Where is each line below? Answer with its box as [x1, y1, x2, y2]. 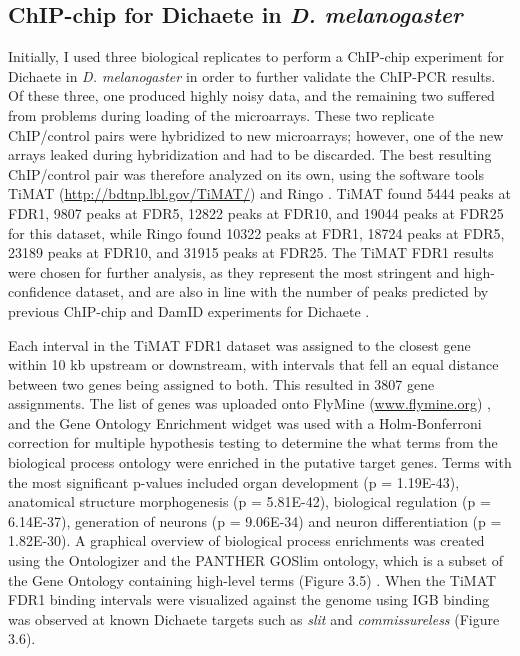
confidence [8, 281, 71, 302]
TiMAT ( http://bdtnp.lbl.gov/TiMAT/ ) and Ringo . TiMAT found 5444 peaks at [8, 183, 511, 204]
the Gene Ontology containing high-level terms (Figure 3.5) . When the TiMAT [8, 569, 497, 590]
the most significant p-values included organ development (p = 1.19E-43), [8, 471, 460, 492]
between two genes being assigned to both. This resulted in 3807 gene [8, 373, 435, 394]
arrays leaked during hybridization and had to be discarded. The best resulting [8, 144, 492, 165]
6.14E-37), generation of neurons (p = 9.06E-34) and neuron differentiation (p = [8, 510, 502, 531]
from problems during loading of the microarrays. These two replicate [8, 104, 434, 125]
